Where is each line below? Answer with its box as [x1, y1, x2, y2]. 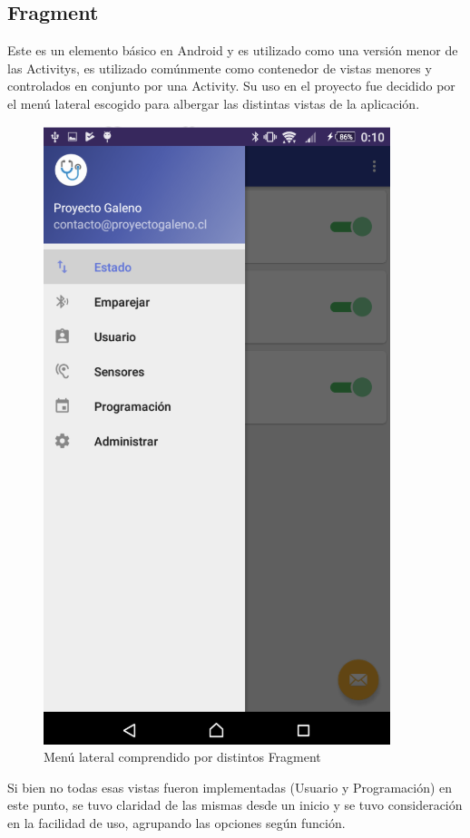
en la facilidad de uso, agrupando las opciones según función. [7, 813, 346, 832]
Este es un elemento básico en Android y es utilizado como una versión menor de [7, 41, 458, 60]
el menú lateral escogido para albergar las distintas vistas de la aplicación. [7, 93, 420, 112]
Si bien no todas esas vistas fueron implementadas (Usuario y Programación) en [7, 777, 453, 796]
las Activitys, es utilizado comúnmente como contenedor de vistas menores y [7, 58, 432, 77]
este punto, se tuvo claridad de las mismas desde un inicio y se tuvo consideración [7, 795, 463, 814]
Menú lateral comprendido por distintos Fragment [44, 747, 321, 766]
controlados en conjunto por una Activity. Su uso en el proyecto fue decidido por [7, 76, 455, 95]
